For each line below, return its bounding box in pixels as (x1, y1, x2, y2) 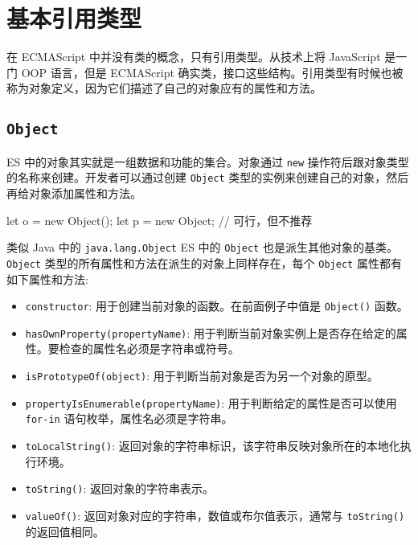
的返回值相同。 (25, 522, 104, 539)
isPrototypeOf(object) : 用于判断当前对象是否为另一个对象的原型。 (25, 367, 379, 383)
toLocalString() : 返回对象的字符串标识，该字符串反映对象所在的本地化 (25, 436, 400, 453)
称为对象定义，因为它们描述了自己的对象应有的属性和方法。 (6, 80, 322, 96)
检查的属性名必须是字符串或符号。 (59, 340, 240, 357)
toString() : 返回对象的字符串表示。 (25, 480, 214, 497)
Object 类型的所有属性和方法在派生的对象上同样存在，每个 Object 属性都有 (6, 254, 402, 271)
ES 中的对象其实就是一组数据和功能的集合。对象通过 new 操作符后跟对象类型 (6, 153, 409, 170)
